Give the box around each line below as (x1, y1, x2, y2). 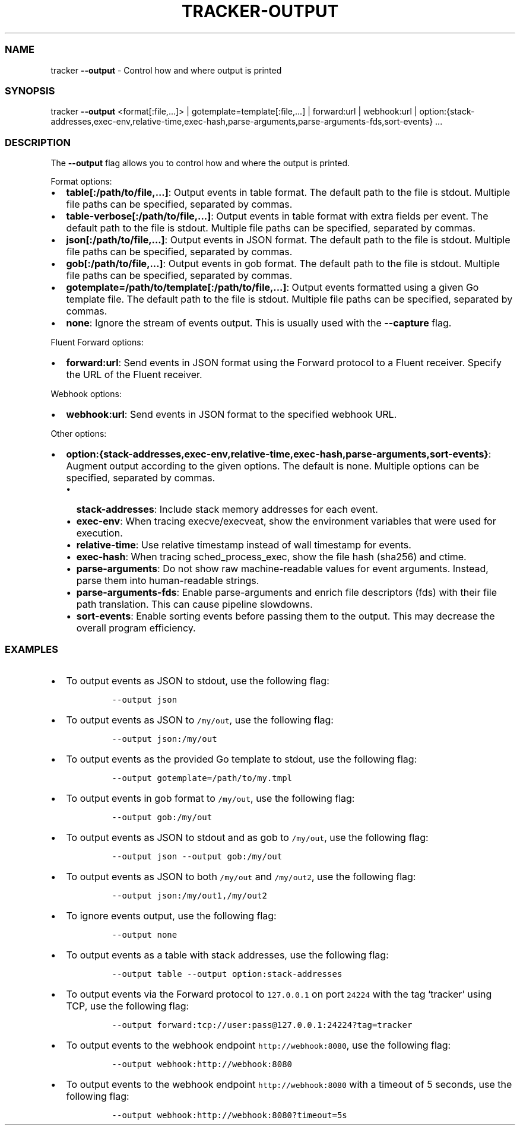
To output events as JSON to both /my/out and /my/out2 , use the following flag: (66, 870, 416, 883)
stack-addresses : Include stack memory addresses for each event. (76, 503, 378, 515)
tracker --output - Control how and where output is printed (50, 65, 282, 75)
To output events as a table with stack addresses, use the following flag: (66, 948, 389, 961)
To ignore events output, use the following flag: (66, 909, 277, 922)
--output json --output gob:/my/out (112, 851, 283, 861)
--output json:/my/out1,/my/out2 (112, 890, 267, 900)
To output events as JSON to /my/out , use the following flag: (66, 713, 334, 726)
